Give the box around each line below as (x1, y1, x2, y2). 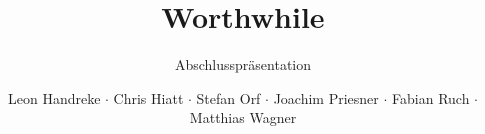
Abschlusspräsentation (174, 54, 312, 75)
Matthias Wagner (189, 107, 297, 128)
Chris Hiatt (113, 87, 184, 108)
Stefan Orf (196, 87, 261, 108)
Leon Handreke (7, 87, 101, 108)
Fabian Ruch (392, 87, 470, 108)
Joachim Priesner (273, 87, 379, 108)
